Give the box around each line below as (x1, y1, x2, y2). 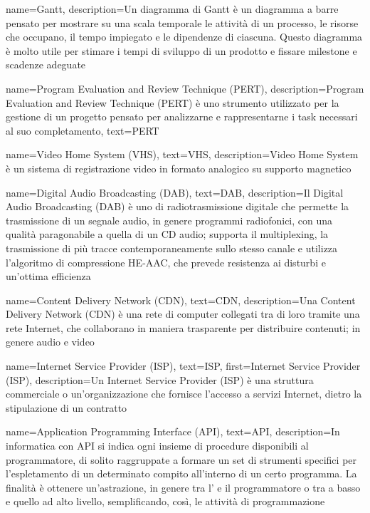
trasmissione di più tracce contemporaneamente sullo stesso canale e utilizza (6, 240, 338, 255)
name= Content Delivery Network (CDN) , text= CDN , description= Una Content (6, 292, 356, 307)
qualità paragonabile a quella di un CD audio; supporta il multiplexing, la (6, 227, 329, 242)
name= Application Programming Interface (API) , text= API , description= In (6, 424, 340, 439)
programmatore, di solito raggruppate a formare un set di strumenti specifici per (6, 452, 357, 467)
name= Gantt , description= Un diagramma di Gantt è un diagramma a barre (6, 1, 339, 16)
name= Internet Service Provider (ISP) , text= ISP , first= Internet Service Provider (6, 358, 361, 373)
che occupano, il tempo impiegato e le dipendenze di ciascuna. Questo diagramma (6, 29, 363, 44)
